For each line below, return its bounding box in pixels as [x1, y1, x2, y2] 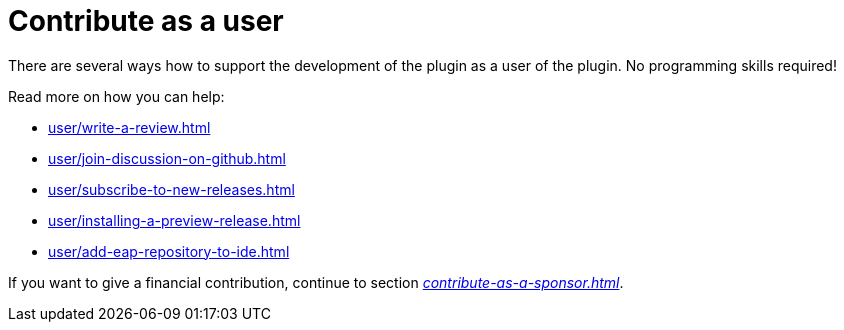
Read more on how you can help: [8, 87, 225, 105]
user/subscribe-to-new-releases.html [48, 180, 295, 198]
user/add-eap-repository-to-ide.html [48, 242, 290, 260]
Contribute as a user [8, 4, 284, 38]
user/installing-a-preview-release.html [48, 211, 301, 229]
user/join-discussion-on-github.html [48, 149, 286, 167]
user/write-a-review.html [48, 118, 211, 136]
